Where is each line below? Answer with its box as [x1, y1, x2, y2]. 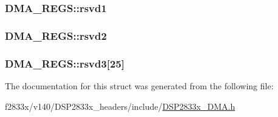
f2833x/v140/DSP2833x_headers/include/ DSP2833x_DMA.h [5, 100, 236, 112]
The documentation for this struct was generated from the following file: [5, 79, 274, 92]
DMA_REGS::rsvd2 [5, 28, 107, 43]
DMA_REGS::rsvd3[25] [5, 55, 125, 71]
